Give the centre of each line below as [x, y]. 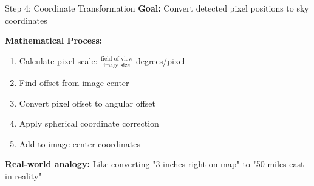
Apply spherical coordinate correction [89, 123]
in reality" [23, 176]
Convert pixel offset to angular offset [87, 103]
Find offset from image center [74, 83]
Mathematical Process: [54, 40]
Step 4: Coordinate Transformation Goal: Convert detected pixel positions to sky [157, 8]
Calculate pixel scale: [58, 60]
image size [117, 66]
